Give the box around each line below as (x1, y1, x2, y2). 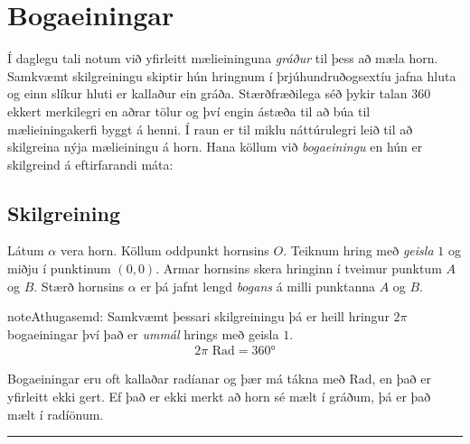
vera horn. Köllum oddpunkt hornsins (60, 241, 269, 260)
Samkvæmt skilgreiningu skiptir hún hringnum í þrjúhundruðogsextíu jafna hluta (7, 66, 456, 85)
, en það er (371, 369, 431, 388)
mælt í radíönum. (7, 404, 104, 423)
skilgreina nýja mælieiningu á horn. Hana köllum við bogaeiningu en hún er (7, 137, 423, 156)
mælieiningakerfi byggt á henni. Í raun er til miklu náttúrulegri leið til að (7, 119, 413, 138)
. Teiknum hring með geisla (283, 241, 434, 260)
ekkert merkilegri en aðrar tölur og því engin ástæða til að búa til (7, 101, 371, 120)
